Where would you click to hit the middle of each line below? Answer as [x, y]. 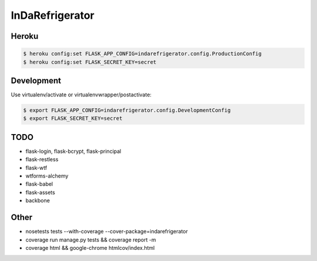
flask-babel [39, 184]
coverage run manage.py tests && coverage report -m [91, 240]
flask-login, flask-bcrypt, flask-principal [73, 151]
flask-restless [42, 159]
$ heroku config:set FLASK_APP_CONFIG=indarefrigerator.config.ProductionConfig [142, 54]
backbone [38, 200]
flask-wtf [36, 168]
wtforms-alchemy [47, 176]
